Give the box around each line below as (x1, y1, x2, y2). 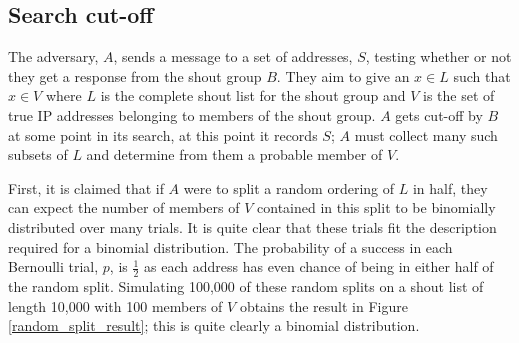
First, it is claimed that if (8, 177, 164, 198)
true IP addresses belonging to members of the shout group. (8, 104, 376, 125)
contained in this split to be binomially (257, 197, 496, 218)
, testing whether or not (365, 46, 512, 67)
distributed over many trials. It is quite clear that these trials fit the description (8, 216, 497, 237)
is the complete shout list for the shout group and (100, 85, 406, 106)
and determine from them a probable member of (86, 144, 383, 165)
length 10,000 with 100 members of (8, 295, 223, 316)
